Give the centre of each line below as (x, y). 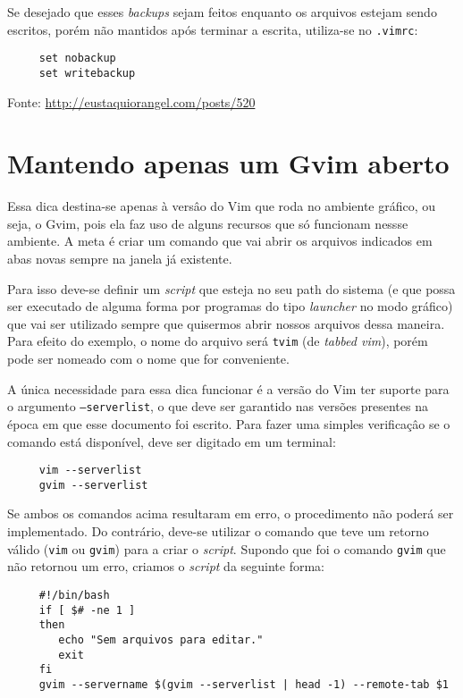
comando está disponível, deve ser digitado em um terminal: (172, 441)
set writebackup (87, 73)
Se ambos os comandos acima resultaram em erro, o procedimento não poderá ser (231, 513)
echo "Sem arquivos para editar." (161, 639)
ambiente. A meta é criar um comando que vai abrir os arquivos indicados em (220, 241)
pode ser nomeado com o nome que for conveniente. (148, 359)
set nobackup (77, 59)
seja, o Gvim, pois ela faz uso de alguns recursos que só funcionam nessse (208, 223)
